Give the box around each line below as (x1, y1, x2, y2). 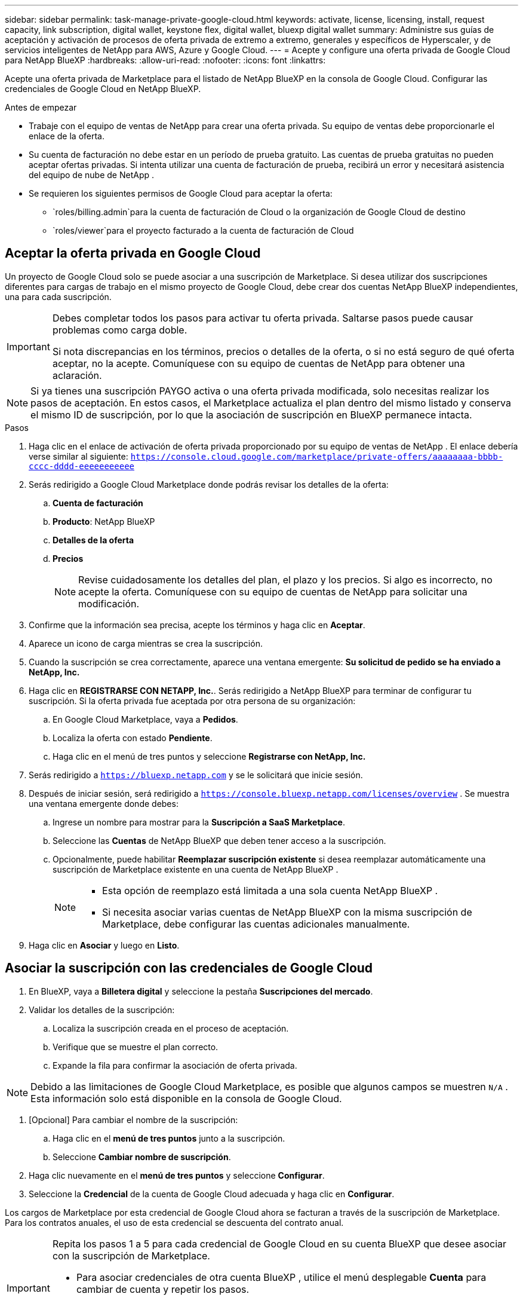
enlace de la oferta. (29, 131, 105, 141)
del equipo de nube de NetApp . (29, 170, 154, 180)
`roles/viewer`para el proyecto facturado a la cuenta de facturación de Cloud (53, 225, 354, 235)
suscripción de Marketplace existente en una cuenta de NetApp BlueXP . (53, 864, 339, 874)
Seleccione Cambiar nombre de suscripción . (53, 1151, 231, 1162)
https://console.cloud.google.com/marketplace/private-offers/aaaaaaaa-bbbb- (130, 451, 503, 461)
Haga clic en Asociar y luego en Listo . (29, 940, 180, 950)
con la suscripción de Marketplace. (52, 1249, 210, 1262)
